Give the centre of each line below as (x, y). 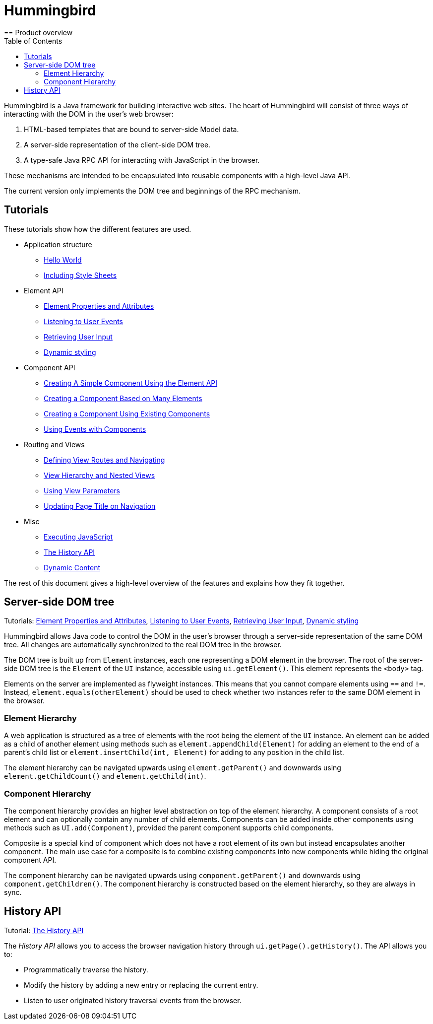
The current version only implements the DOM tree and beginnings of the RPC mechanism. (152, 191)
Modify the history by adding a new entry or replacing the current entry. (141, 985)
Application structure (58, 244)
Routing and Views (54, 444)
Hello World (63, 260)
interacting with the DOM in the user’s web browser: (89, 114)
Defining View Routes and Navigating (104, 460)
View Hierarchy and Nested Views (99, 475)
